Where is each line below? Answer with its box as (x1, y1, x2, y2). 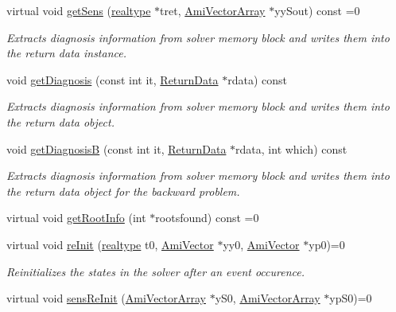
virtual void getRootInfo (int (6, 209, 146, 226)
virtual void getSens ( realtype (6, 2, 151, 18)
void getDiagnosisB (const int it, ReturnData (6, 140, 227, 157)
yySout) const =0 (274, 2, 360, 18)
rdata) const (227, 71, 287, 88)
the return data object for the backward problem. (6, 182, 240, 199)
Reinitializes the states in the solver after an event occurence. (6, 263, 305, 279)
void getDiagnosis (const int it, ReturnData (6, 71, 219, 88)
